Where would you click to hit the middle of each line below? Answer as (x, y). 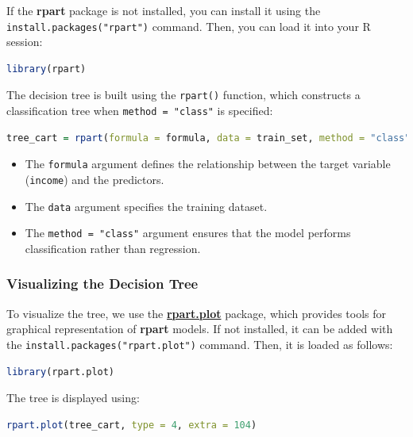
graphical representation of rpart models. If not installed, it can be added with (200, 329)
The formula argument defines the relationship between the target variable (208, 164)
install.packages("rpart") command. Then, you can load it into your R (189, 26)
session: (25, 42)
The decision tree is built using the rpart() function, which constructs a (183, 95)
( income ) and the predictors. (95, 179)
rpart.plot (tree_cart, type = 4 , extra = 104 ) (132, 425)
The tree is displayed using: (73, 398)
